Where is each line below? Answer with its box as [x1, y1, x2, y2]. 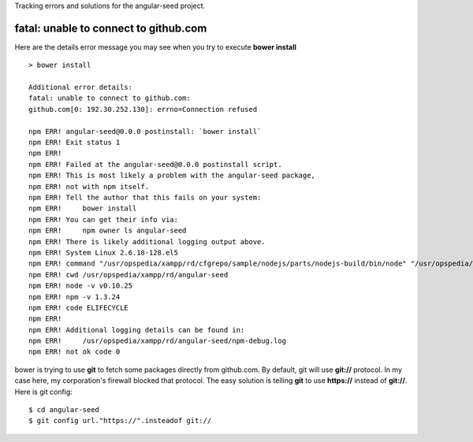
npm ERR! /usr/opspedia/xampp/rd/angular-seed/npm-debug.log [28, 336, 287, 346]
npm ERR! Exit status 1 [28, 138, 121, 147]
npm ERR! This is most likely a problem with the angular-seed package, [28, 171, 315, 180]
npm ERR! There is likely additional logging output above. [28, 237, 266, 246]
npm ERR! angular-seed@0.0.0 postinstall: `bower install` [28, 127, 262, 136]
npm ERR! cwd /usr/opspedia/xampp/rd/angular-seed [28, 270, 229, 279]
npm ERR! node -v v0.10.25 [28, 281, 133, 291]
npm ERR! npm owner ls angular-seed [28, 226, 187, 236]
